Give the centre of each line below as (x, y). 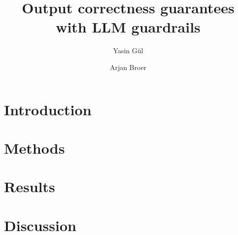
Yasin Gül (128, 50)
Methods (34, 148)
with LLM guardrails (128, 27)
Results (30, 186)
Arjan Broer (128, 67)
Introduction (48, 109)
